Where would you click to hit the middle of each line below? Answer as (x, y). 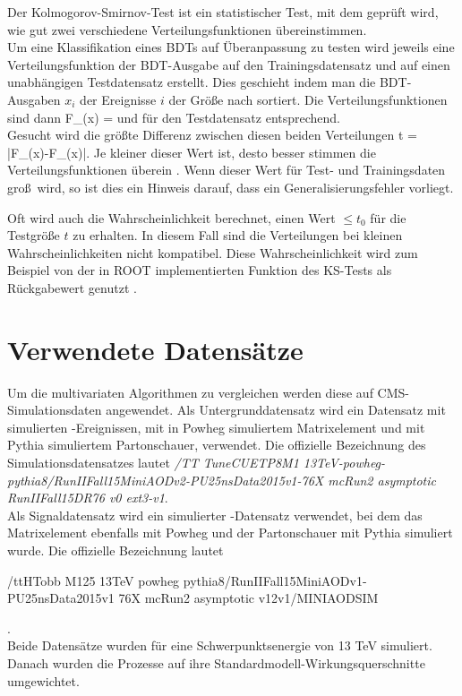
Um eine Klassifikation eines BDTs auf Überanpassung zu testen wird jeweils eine (231, 47)
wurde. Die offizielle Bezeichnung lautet (115, 550)
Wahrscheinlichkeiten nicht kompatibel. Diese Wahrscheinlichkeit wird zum (213, 252)
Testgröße (34, 235)
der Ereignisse (118, 99)
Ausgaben (34, 99)
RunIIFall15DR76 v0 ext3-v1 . (88, 498)
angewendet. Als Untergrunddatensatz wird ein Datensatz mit (276, 410)
